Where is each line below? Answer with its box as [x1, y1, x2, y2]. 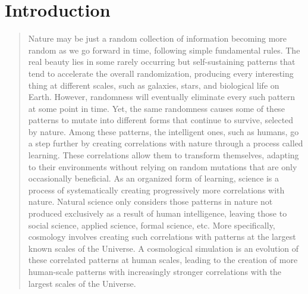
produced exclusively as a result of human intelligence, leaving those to [28, 207, 287, 220]
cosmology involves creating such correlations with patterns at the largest [28, 230, 296, 243]
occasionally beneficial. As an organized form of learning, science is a [28, 172, 279, 184]
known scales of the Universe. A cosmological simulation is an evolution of [28, 242, 299, 254]
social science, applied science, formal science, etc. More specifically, [28, 218, 275, 231]
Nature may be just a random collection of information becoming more [28, 32, 287, 45]
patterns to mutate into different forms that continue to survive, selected [28, 114, 294, 126]
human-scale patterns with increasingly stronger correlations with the [28, 265, 282, 277]
